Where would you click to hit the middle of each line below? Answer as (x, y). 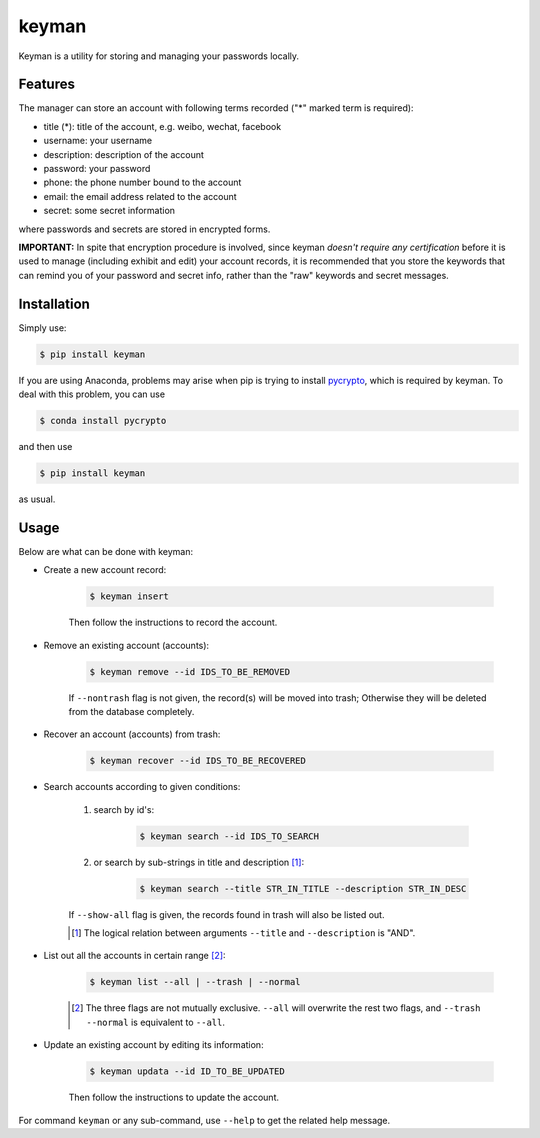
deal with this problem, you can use (91, 394)
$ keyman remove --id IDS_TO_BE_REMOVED (189, 671)
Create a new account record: (105, 570)
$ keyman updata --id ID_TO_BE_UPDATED (187, 1071)
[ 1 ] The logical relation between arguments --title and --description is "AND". (243, 933)
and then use (45, 446)
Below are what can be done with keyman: (106, 551)
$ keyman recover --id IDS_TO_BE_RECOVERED (198, 761)
